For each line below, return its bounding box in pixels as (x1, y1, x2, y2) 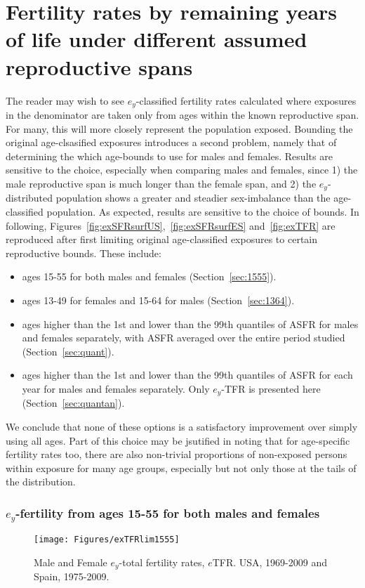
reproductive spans (6, 52, 193, 81)
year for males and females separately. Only (22, 381, 210, 396)
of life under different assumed (6, 25, 307, 53)
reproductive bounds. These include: (6, 245, 161, 260)
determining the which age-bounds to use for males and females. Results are (6, 148, 333, 163)
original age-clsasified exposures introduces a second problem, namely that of (6, 135, 337, 150)
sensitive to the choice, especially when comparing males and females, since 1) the (6, 162, 358, 177)
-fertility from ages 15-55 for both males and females (15, 504, 320, 521)
